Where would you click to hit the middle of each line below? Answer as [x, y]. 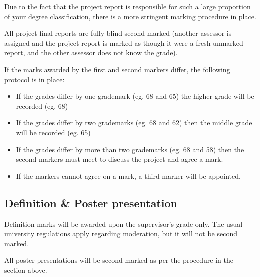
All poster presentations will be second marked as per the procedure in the [119, 260]
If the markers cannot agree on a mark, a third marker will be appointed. [128, 176]
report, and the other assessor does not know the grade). [91, 53]
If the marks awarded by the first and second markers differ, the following [117, 69]
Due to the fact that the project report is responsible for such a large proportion [127, 6]
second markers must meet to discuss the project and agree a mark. [119, 159]
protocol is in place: [34, 79]
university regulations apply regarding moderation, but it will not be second [121, 234]
